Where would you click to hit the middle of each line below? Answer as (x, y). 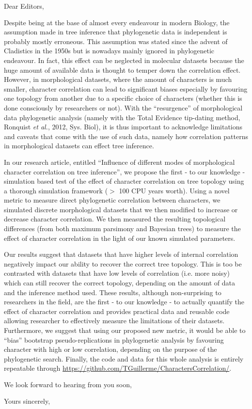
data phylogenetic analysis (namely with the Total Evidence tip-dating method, (122, 117)
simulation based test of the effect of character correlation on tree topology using (124, 181)
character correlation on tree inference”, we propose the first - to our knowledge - (125, 171)
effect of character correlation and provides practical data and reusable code (117, 311)
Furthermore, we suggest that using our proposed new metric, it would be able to (125, 330)
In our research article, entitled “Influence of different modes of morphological (119, 162)
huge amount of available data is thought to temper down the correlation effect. (122, 70)
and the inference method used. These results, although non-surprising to (113, 292)
